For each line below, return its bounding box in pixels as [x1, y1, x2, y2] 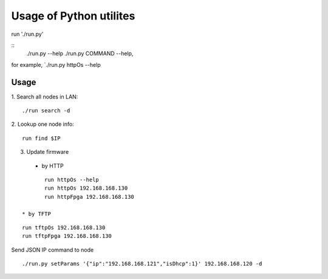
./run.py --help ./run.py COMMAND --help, [26, 50, 134, 57]
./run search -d [22, 107, 70, 114]
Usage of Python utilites [11, 9, 135, 22]
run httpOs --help [44, 176, 100, 183]
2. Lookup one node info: [11, 120, 74, 128]
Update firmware [26, 148, 69, 156]
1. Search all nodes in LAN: [11, 93, 78, 100]
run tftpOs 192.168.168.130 [22, 224, 106, 231]
